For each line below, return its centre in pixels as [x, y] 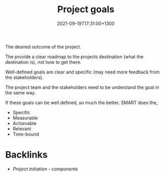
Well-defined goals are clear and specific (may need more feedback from [82, 72]
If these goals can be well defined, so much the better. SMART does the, [81, 103]
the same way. [20, 92]
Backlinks [27, 155]
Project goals [86, 9]
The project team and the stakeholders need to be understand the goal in [82, 87]
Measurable [25, 118]
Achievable [25, 123]
